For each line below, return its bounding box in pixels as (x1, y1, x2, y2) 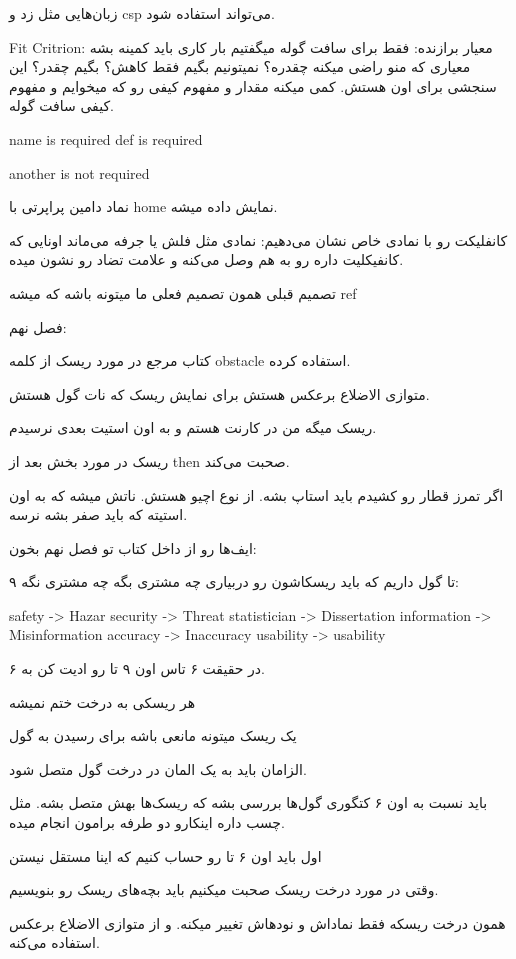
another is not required (9, 162, 150, 183)
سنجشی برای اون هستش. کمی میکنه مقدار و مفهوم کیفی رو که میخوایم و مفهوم (9, 75, 497, 96)
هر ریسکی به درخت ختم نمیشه (9, 691, 196, 712)
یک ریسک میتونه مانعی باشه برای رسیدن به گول (9, 725, 297, 746)
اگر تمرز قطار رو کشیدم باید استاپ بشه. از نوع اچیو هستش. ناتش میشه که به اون (9, 484, 504, 505)
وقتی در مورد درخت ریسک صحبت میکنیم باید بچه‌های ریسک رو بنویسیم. (9, 879, 439, 900)
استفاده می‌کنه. (9, 932, 100, 953)
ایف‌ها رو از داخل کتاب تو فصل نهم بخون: (9, 537, 257, 558)
